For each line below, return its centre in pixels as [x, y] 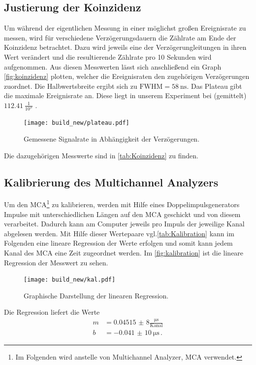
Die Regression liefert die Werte [52, 312]
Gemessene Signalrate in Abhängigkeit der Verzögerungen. [112, 138]
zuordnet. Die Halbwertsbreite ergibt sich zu [71, 86]
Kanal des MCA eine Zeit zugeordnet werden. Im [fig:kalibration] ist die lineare [124, 252]
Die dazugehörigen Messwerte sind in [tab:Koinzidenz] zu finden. [101, 155]
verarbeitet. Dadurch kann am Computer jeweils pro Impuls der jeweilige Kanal [124, 224]
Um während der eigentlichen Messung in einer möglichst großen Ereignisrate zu [125, 28]
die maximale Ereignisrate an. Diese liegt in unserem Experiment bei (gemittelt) [125, 95]
